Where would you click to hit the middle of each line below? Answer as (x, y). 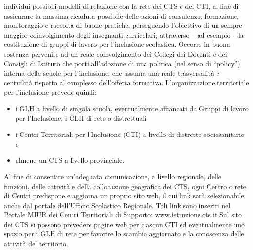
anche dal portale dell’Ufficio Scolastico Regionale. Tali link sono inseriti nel (117, 205)
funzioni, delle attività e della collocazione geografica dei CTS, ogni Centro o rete (125, 186)
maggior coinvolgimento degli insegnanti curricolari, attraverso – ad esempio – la (124, 34)
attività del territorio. (36, 243)
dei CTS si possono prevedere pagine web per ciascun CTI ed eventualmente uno (125, 224)
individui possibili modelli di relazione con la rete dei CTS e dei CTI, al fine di (121, 6)
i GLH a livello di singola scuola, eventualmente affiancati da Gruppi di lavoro (132, 108)
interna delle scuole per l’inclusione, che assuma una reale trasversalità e (112, 73)
